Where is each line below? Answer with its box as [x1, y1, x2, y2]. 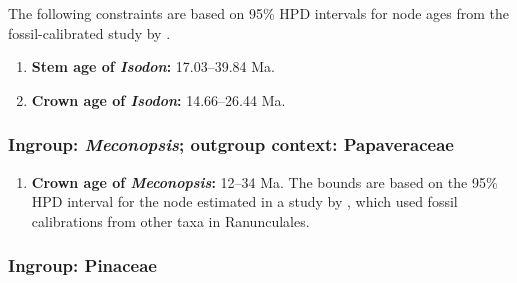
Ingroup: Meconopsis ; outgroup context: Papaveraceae [8, 132, 454, 157]
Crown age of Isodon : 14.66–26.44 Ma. [31, 89, 286, 110]
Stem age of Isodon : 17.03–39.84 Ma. [31, 56, 275, 77]
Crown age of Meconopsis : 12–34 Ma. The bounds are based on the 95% [31, 171, 498, 192]
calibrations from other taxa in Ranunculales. [31, 210, 310, 231]
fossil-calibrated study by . [8, 22, 171, 43]
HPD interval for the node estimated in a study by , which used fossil [31, 191, 458, 212]
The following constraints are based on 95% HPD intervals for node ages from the [8, 3, 510, 23]
